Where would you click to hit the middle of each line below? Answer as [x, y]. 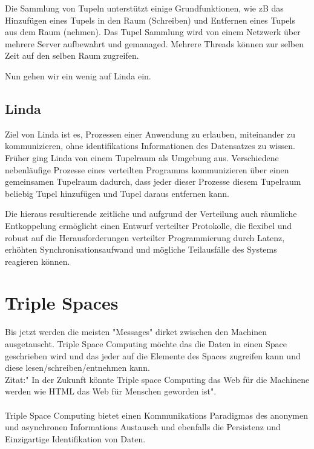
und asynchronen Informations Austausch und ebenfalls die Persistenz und [143, 427]
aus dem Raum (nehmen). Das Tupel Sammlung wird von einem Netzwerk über [153, 32]
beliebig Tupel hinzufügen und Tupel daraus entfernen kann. [117, 193]
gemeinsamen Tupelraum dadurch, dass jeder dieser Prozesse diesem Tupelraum [153, 181]
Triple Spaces [62, 303]
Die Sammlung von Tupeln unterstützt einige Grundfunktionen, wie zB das [144, 8]
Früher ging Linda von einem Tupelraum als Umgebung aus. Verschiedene [142, 157]
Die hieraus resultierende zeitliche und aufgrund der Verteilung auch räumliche [151, 214]
